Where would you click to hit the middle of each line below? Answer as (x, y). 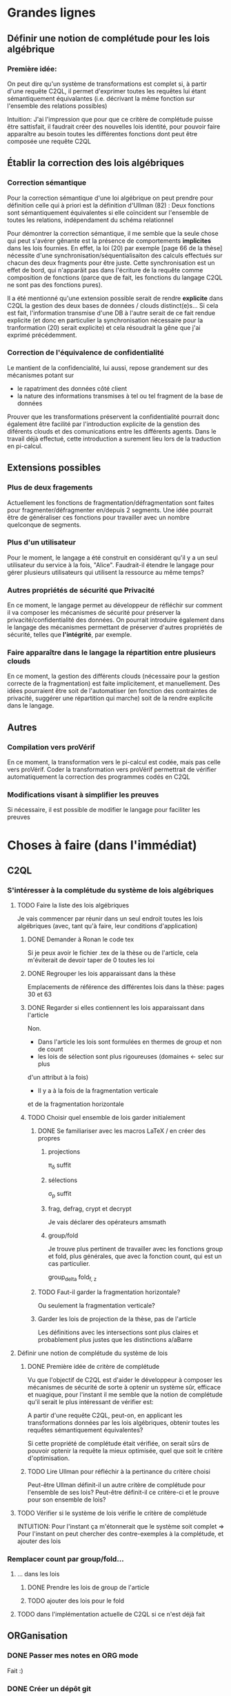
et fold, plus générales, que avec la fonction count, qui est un (135, 1256)
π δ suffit (59, 1166)
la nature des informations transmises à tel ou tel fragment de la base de (120, 396)
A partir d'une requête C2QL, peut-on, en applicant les (105, 1415)
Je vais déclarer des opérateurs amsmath (107, 1222)
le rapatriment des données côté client (72, 388)
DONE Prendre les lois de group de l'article (88, 1587)
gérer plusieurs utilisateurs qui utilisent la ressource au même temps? (106, 572)
